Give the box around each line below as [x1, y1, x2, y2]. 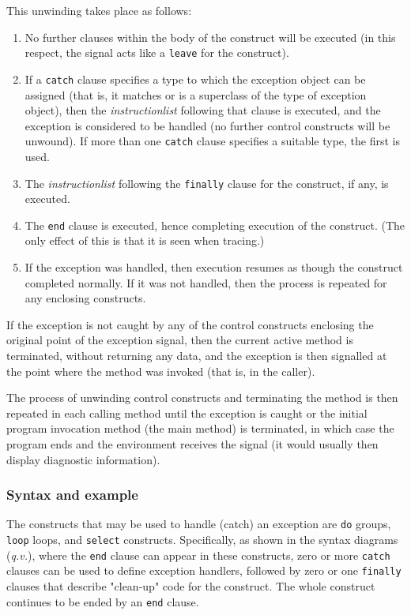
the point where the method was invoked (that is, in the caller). [6, 362, 315, 379]
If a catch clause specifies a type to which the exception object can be [25, 70, 366, 87]
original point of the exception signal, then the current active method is [6, 332, 353, 348]
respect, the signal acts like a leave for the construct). [25, 44, 289, 61]
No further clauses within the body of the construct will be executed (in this [25, 28, 396, 45]
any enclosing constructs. [25, 290, 146, 306]
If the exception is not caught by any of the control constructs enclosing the [6, 316, 374, 332]
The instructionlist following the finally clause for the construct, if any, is [25, 174, 389, 191]
